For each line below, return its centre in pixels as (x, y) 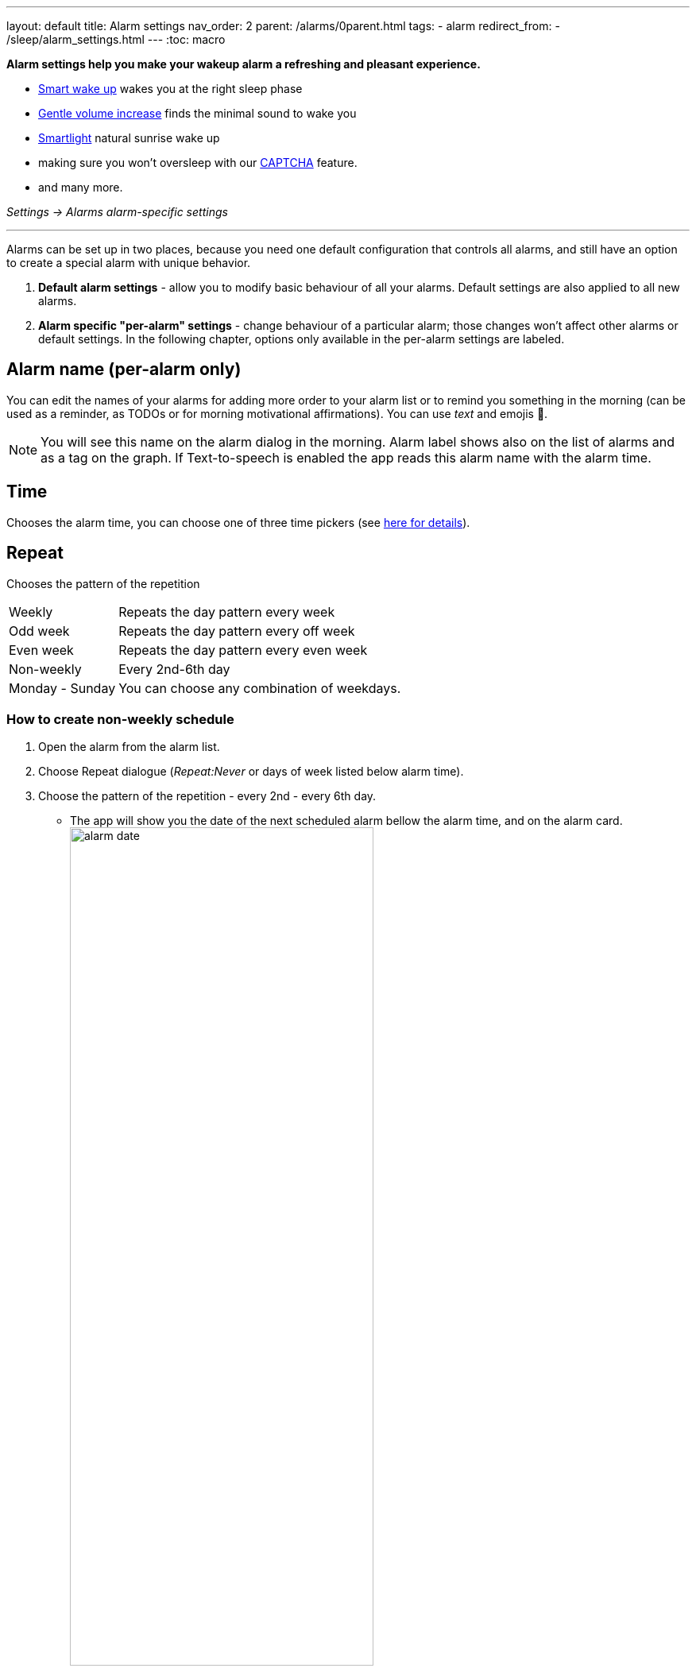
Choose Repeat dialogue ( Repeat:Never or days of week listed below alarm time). (251, 772)
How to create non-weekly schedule (120, 719)
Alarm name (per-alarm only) (124, 370)
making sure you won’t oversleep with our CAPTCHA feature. (198, 163)
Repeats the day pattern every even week (243, 650)
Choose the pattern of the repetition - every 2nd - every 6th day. (207, 796)
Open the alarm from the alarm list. (129, 747)
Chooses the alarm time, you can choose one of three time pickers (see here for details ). (238, 522)
